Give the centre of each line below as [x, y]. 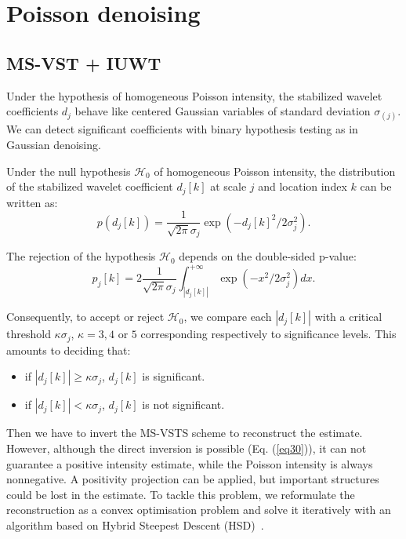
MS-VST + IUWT [84, 62]
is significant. [174, 376]
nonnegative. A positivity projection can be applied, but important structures [193, 479]
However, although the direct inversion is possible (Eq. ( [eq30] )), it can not [187, 448]
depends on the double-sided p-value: [268, 256]
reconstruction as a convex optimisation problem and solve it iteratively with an [199, 510]
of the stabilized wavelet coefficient [90, 186]
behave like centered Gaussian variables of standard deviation [223, 111]
